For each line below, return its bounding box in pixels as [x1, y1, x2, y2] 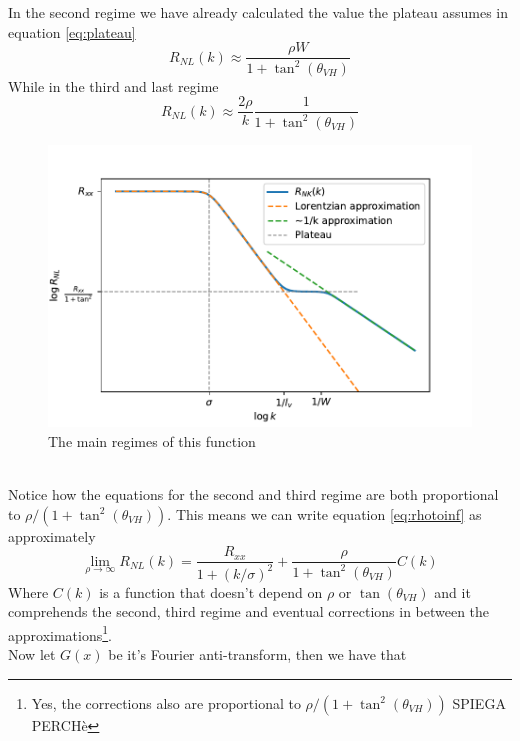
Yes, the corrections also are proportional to [31, 692, 301, 713]
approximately [8, 525, 96, 546]
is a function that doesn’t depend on [99, 581, 323, 602]
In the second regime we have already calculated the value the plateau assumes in [8, 2, 509, 22]
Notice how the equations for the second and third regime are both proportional [8, 484, 499, 505]
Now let [8, 644, 56, 665]
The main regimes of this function [48, 430, 256, 451]
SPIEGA [452, 692, 506, 713]
